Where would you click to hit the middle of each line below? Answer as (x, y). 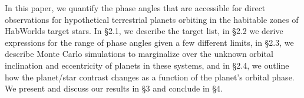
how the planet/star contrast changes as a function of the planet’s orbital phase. (150, 77)
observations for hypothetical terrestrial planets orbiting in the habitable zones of (152, 19)
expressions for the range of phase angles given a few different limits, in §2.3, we (149, 42)
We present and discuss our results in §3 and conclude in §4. (114, 88)
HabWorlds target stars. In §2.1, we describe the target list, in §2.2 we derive (144, 31)
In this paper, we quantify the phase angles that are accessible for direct (135, 8)
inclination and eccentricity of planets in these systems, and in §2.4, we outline (147, 65)
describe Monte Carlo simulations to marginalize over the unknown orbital (139, 54)
